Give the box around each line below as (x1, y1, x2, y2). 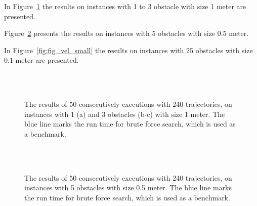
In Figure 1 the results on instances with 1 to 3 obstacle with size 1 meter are (4, 1, 246, 11)
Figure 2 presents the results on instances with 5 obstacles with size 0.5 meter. (4, 28, 249, 38)
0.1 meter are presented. (4, 55, 79, 65)
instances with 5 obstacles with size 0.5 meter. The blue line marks (24, 182, 232, 193)
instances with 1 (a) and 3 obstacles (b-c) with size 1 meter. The (24, 108, 225, 119)
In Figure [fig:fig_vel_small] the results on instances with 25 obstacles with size (4, 45, 253, 55)
